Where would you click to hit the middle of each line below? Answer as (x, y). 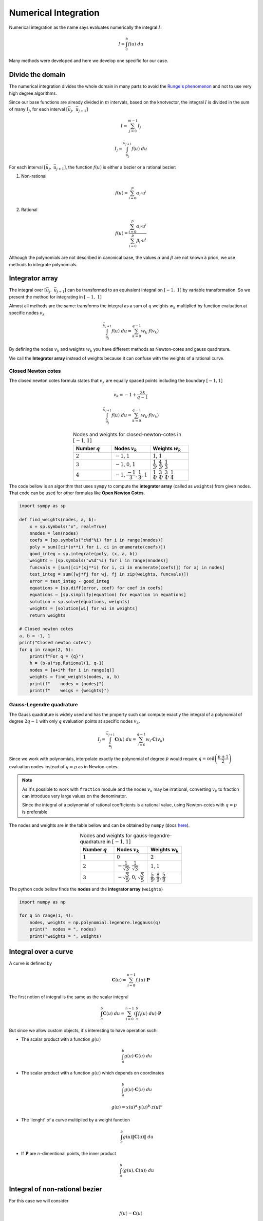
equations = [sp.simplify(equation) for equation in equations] (108, 595)
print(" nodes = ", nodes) (63, 929)
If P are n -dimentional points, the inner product (69, 1154)
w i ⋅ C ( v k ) (155, 740)
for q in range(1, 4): (46, 916)
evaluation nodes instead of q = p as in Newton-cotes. (64, 766)
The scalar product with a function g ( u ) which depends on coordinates (93, 1073)
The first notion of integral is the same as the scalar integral (69, 997)
